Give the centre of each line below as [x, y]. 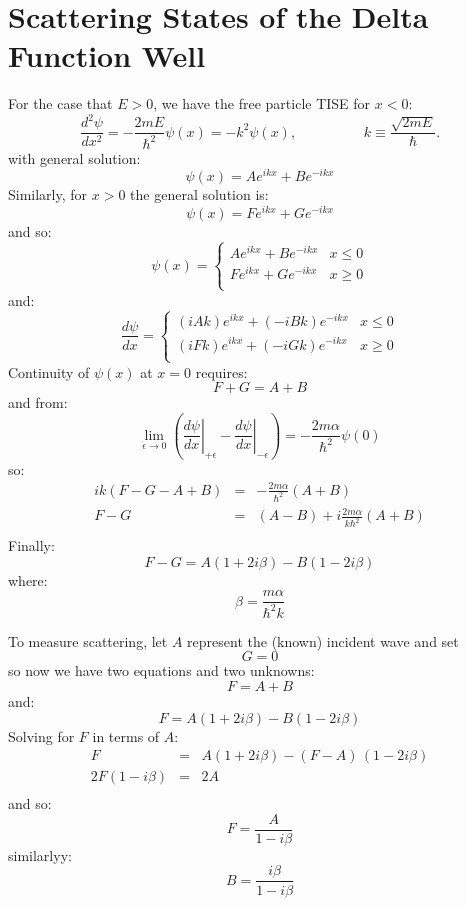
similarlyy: [40, 854]
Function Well [107, 55]
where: [28, 579]
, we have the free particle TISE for [262, 103]
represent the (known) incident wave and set [323, 640]
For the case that [60, 103]
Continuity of [49, 371]
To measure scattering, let [88, 640]
